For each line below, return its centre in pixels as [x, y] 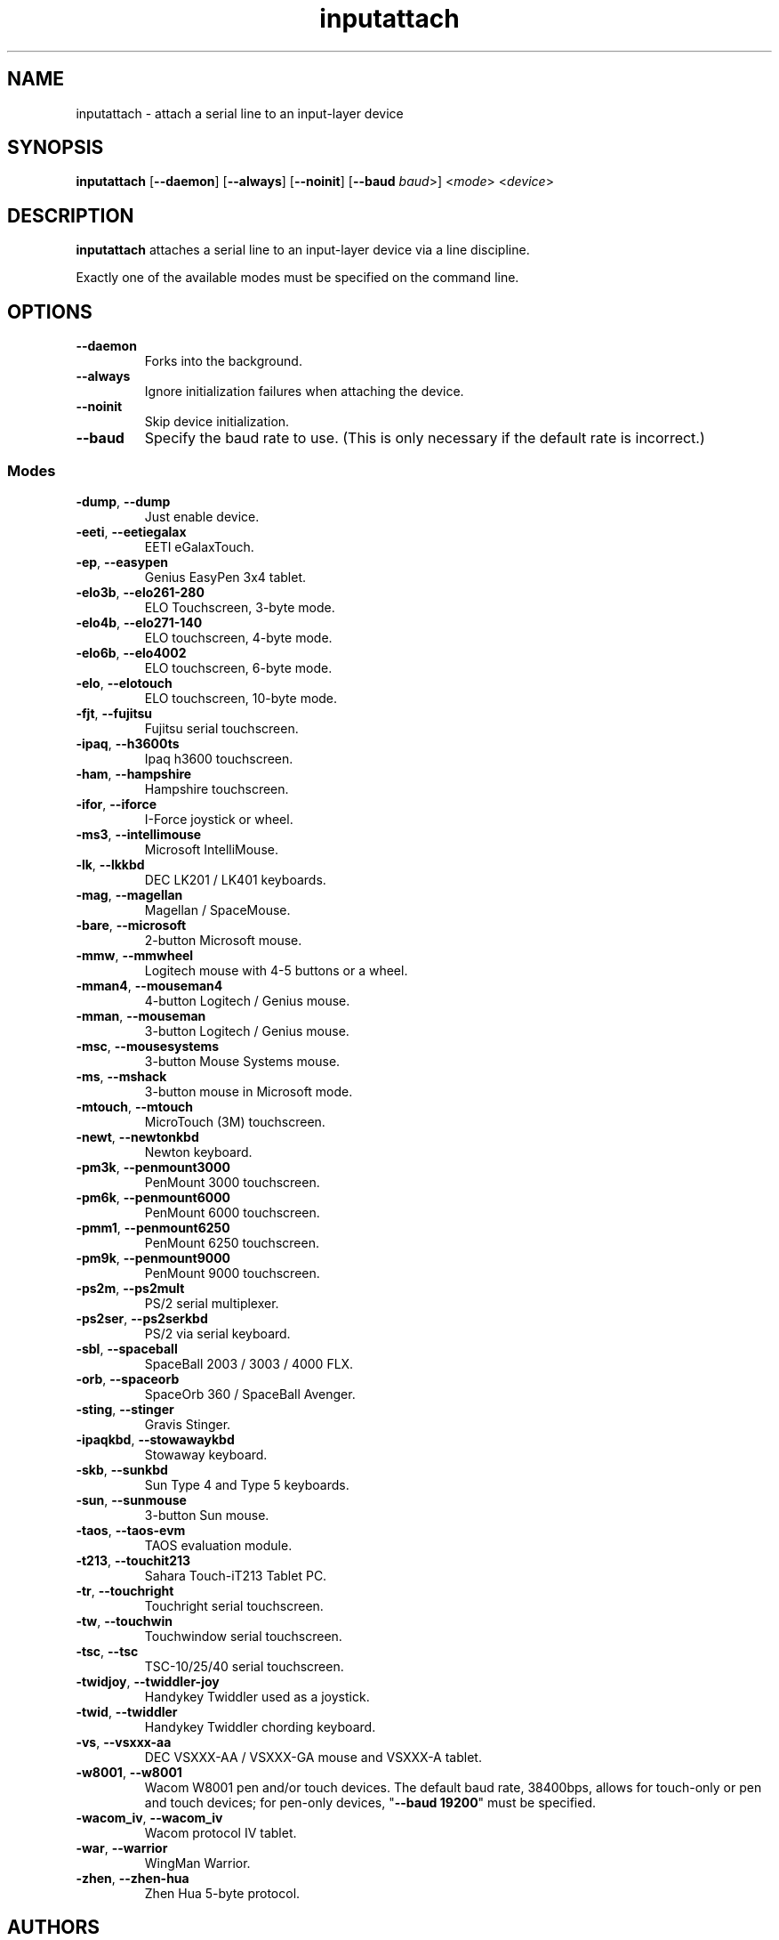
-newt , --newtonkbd [137, 1136]
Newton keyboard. [198, 1152]
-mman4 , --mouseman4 [149, 985]
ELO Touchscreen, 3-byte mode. [240, 607]
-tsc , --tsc [107, 1651]
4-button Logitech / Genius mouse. [247, 1000]
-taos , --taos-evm [131, 1530]
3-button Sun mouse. [207, 1515]
